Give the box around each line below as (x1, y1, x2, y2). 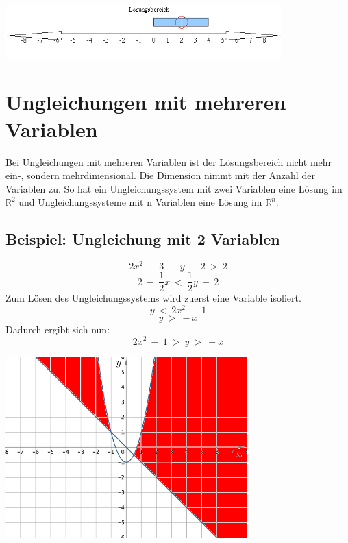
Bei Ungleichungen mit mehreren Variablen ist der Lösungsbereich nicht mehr (5, 154, 332, 169)
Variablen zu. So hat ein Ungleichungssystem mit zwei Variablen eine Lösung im (5, 181, 343, 195)
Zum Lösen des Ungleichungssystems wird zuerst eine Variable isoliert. (5, 291, 301, 305)
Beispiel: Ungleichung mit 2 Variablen (5, 228, 280, 250)
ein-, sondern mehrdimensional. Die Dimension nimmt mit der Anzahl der (5, 168, 315, 182)
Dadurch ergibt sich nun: (5, 322, 110, 336)
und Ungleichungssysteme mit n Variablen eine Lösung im (18, 195, 262, 209)
